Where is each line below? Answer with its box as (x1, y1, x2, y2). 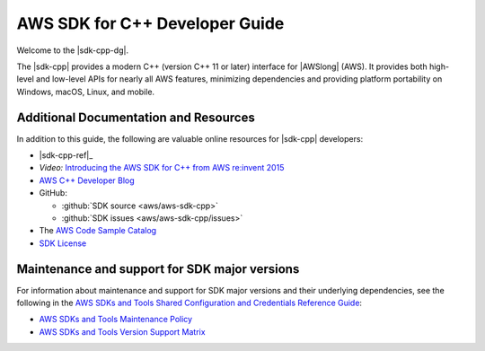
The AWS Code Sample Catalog (39, 225, 157, 236)
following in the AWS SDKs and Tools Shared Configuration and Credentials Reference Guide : (16, 297, 363, 309)
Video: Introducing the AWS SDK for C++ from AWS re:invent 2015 (39, 162, 285, 173)
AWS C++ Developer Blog (39, 175, 135, 186)
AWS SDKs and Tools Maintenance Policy (39, 314, 193, 325)
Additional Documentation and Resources (16, 110, 255, 125)
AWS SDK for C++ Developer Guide (16, 13, 285, 33)
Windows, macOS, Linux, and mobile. (16, 86, 155, 97)
